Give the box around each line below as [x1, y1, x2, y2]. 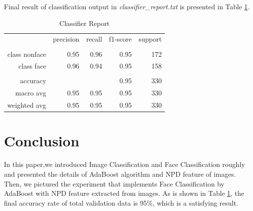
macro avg [15, 88, 46, 98]
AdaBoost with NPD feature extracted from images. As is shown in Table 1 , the [4, 188, 245, 198]
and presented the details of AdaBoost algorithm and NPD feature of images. [4, 168, 236, 179]
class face [18, 61, 46, 71]
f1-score [109, 34, 132, 44]
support [138, 34, 162, 44]
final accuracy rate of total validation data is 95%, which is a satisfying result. [4, 197, 238, 208]
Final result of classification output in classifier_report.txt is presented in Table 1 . [4, 1, 250, 11]
